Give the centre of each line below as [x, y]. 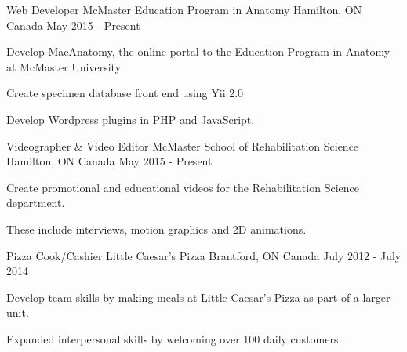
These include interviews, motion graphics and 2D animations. [156, 229]
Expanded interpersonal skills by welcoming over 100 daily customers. [174, 338]
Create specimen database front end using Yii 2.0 [125, 93]
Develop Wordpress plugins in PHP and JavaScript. [131, 119]
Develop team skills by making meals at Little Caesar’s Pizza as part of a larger [198, 297]
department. [36, 203]
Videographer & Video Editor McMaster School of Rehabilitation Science [183, 145]
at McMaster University [64, 66]
